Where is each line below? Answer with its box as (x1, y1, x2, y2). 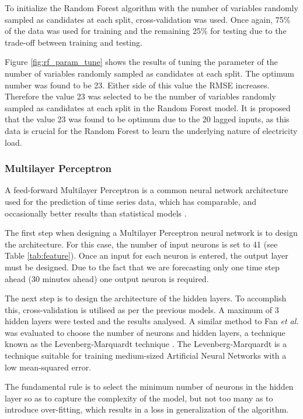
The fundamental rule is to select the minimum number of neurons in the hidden (5, 380, 294, 393)
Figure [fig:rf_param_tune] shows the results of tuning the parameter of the (5, 56, 278, 68)
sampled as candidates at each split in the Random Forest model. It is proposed (5, 101, 291, 114)
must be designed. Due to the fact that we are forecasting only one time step (5, 260, 280, 273)
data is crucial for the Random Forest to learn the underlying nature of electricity (5, 124, 298, 136)
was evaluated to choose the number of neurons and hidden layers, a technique (5, 326, 285, 338)
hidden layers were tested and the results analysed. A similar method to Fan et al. (5, 315, 299, 327)
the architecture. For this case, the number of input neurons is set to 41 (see (5, 238, 278, 250)
